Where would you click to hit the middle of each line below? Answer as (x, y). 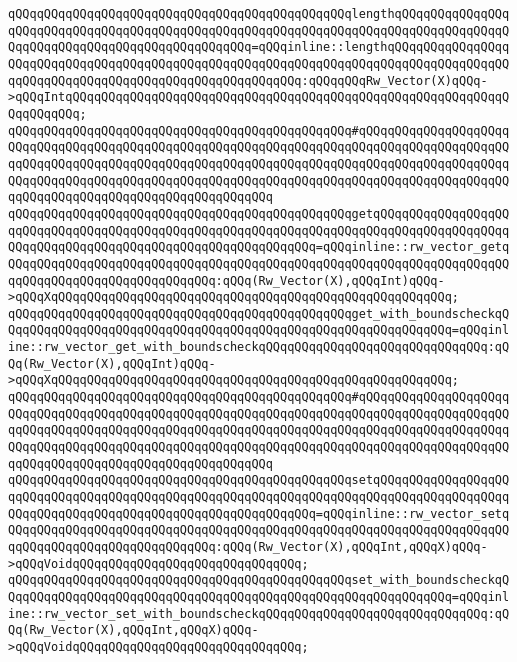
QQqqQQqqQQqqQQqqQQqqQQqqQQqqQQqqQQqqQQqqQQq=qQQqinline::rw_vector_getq (259, 247)
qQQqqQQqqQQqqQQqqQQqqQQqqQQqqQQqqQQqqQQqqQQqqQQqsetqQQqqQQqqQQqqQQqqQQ (259, 480)
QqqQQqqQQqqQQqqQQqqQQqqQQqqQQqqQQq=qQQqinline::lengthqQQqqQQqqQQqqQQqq (259, 47)
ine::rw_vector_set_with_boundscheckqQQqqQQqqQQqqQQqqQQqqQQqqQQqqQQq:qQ (259, 613)
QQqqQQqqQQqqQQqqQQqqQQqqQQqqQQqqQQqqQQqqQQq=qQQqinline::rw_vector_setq (259, 513)
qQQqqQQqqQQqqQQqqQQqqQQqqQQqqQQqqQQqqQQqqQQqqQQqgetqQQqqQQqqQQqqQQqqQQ (259, 213)
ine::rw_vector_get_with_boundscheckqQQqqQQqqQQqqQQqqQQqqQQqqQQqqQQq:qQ (259, 347)
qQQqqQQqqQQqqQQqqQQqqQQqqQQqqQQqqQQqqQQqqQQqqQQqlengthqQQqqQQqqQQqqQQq (259, 14)
